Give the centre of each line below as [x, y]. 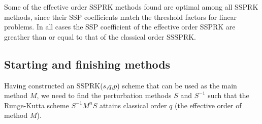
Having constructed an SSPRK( [54, 85]
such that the [228, 95]
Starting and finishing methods [87, 64]
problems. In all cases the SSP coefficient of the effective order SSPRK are [120, 27]
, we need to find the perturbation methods [104, 95]
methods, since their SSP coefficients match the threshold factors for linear [121, 17]
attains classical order [133, 105]
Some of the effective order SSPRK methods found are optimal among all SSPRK [131, 7]
